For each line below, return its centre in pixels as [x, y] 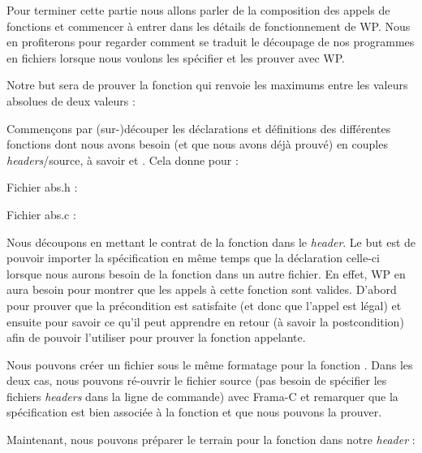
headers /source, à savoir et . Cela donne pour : [123, 160]
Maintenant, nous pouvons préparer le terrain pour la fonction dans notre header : [211, 440]
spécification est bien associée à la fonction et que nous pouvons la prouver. [194, 412]
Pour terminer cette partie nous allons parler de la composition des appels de [198, 10]
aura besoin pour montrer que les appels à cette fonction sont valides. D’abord [202, 289]
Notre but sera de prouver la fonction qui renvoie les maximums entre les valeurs [207, 85]
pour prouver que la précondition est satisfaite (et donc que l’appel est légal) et [204, 305]
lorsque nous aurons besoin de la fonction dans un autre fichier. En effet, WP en [206, 273]
